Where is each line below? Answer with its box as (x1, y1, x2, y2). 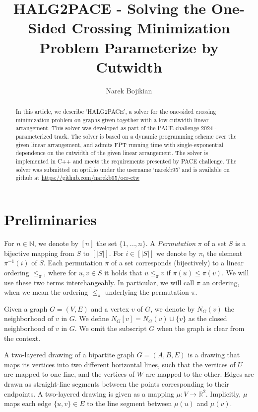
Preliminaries (4, 209, 97, 229)
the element (206, 247, 243, 258)
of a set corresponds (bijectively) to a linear (111, 257, 244, 268)
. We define (74, 313, 109, 324)
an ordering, (202, 277, 240, 287)
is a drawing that (188, 349, 240, 360)
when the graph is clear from (156, 323, 245, 333)
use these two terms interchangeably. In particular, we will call (4, 277, 194, 287)
